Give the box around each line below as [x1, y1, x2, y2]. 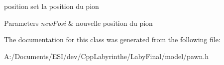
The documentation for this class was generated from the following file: [4, 34, 221, 45]
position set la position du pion [4, 1, 99, 11]
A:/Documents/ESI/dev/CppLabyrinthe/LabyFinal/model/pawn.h [4, 51, 209, 61]
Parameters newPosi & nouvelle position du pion [4, 17, 153, 28]
